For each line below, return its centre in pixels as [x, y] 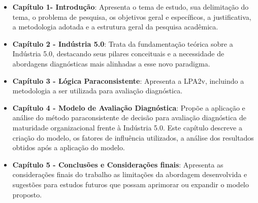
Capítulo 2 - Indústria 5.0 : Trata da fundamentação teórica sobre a [123, 43]
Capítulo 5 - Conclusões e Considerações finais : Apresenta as [118, 164]
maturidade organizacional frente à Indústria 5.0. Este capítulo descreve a [127, 127]
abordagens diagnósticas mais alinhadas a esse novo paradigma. [111, 63]
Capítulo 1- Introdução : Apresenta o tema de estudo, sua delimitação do [131, 7]
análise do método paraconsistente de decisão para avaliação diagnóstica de [129, 117]
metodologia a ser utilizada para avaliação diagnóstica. [98, 91]
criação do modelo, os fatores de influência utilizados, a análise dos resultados [133, 137]
